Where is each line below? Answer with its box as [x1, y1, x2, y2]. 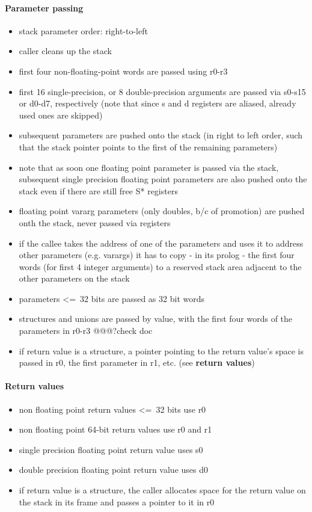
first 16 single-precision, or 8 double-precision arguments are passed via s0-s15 [19, 85, 306, 97]
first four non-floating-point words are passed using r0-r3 [19, 64, 228, 77]
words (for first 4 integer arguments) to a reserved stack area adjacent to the [19, 260, 302, 273]
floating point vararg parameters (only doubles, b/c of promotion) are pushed [19, 205, 305, 217]
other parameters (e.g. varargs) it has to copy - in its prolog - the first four [19, 248, 295, 261]
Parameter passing [5, 1, 84, 14]
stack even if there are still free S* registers [19, 184, 178, 197]
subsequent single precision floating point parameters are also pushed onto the [19, 173, 307, 185]
